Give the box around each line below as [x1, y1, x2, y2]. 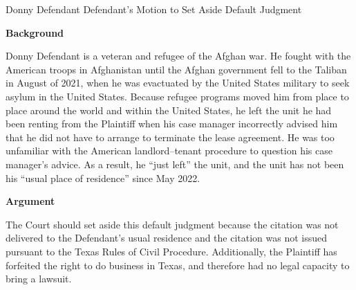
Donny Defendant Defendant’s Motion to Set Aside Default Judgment [6, 2, 302, 16]
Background [6, 25, 64, 39]
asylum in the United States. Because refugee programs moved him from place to [6, 89, 349, 103]
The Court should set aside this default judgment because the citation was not [6, 217, 339, 231]
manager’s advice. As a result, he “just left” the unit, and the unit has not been [6, 156, 344, 171]
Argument [6, 194, 55, 208]
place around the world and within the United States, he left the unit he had [6, 102, 332, 117]
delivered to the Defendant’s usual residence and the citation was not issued [6, 230, 328, 245]
